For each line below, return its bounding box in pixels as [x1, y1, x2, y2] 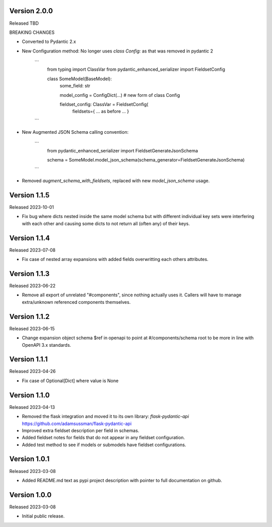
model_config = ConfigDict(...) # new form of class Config [59, 92, 180, 98]
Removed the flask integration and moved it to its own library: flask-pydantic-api [22, 413, 189, 419]
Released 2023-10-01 [9, 204, 54, 210]
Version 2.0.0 [9, 7, 53, 15]
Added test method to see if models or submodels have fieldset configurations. [22, 442, 186, 448]
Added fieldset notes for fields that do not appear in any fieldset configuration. [22, 435, 185, 441]
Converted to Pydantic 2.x [22, 38, 77, 45]
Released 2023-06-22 [9, 283, 56, 289]
